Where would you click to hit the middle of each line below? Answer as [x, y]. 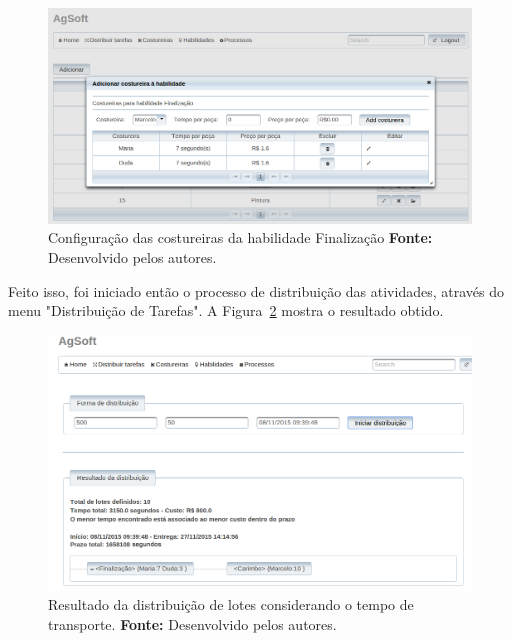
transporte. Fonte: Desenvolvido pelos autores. [192, 623]
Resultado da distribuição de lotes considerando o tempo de [231, 604]
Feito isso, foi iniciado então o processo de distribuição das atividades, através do [256, 290]
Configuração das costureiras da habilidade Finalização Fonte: [240, 237]
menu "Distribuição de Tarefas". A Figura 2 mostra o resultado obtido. [226, 310]
